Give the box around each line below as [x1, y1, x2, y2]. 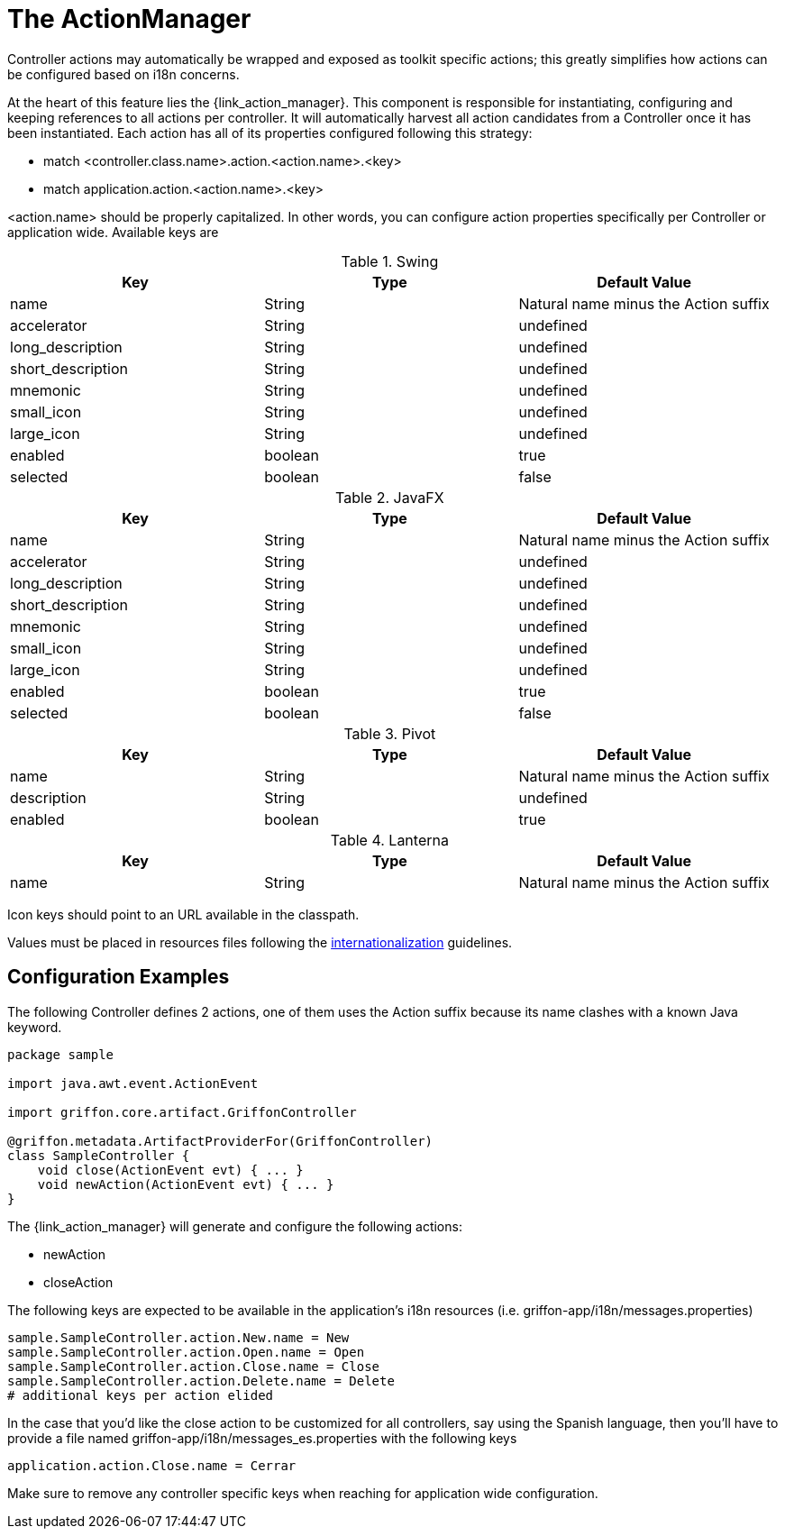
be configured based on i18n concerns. [7, 66, 240, 82]
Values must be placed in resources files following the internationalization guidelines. [7, 934, 513, 950]
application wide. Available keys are [7, 224, 219, 240]
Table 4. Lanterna [330, 830, 449, 849]
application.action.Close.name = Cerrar [7, 1458, 297, 1473]
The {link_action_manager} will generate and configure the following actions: [7, 1218, 462, 1234]
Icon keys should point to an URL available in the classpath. [7, 906, 360, 922]
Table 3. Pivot [343, 724, 436, 743]
